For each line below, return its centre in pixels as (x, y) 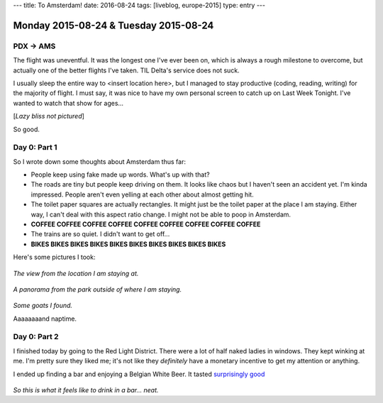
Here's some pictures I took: (54, 257)
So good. (27, 129)
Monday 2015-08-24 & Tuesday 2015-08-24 (113, 25)
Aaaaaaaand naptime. (45, 319)
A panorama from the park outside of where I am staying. (98, 289)
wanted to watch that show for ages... (68, 103)
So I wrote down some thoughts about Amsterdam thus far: (99, 161)
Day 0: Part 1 (35, 148)
